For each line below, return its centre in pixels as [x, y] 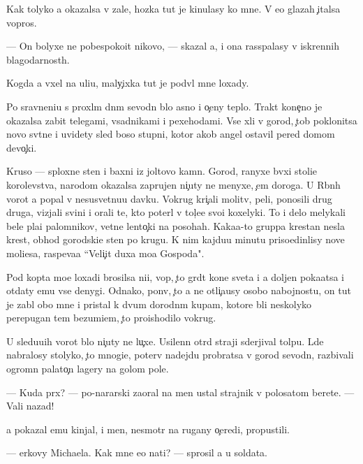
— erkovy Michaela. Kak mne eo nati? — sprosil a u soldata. [137, 452]
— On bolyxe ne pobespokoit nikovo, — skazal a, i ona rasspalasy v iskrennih [173, 46]
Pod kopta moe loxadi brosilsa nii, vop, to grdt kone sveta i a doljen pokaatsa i [176, 276]
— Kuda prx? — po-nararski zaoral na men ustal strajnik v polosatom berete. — [180, 392]
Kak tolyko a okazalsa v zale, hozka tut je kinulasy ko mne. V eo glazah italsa [173, 8]
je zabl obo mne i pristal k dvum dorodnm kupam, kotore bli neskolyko [159, 304]
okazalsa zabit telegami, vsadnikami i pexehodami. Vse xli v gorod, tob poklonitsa [182, 120]
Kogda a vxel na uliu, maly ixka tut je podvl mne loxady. [128, 83]
